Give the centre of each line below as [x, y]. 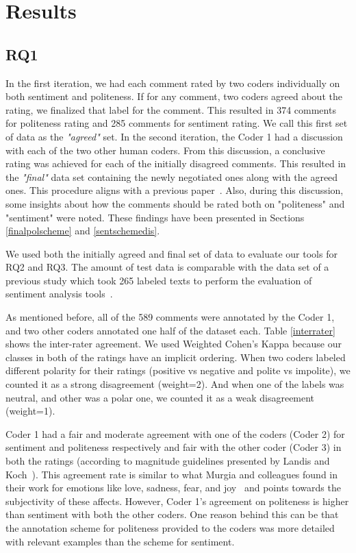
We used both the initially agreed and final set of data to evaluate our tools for [171, 253]
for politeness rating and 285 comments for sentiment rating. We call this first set [177, 123]
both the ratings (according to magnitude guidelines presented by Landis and [168, 461]
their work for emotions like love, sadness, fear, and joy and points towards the [173, 488]
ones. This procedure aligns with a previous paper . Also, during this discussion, [175, 190]
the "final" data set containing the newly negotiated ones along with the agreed [172, 176]
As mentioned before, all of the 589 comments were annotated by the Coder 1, [170, 317]
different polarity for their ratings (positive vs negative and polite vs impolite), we [178, 370]
